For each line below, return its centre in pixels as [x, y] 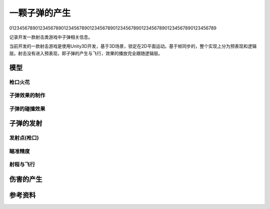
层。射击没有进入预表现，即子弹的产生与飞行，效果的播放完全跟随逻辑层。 [86, 53]
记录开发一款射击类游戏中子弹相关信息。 [51, 37]
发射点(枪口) [24, 138]
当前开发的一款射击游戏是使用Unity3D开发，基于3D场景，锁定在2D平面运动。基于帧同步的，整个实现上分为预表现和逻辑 [133, 46]
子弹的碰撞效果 [27, 108]
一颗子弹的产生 [40, 13]
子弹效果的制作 [27, 95]
